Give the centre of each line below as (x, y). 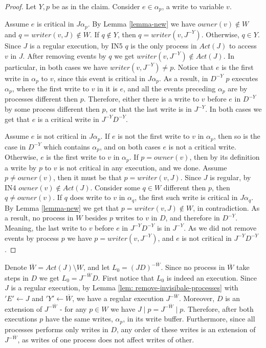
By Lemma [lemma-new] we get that (62, 207)
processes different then (41, 99)
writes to (129, 218)
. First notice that (126, 277)
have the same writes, (79, 319)
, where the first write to (50, 88)
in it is (107, 88)
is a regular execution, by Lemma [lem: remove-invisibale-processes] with (125, 288)
